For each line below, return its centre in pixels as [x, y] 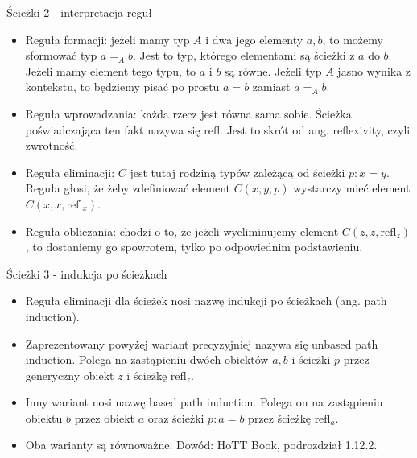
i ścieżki [311, 359]
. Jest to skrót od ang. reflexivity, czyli [315, 129]
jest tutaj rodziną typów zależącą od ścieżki [237, 172]
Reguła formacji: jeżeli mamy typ [107, 39]
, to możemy [353, 39]
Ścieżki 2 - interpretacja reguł [79, 12]
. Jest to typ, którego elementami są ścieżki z [244, 55]
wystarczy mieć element [352, 188]
